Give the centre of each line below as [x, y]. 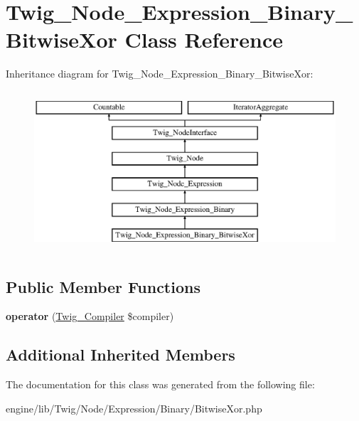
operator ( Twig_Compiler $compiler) [90, 316]
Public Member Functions [103, 286]
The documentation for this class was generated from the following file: [160, 384]
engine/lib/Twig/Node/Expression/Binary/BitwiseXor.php [134, 408]
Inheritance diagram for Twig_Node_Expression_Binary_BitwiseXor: [160, 74]
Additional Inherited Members [120, 355]
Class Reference [204, 39]
